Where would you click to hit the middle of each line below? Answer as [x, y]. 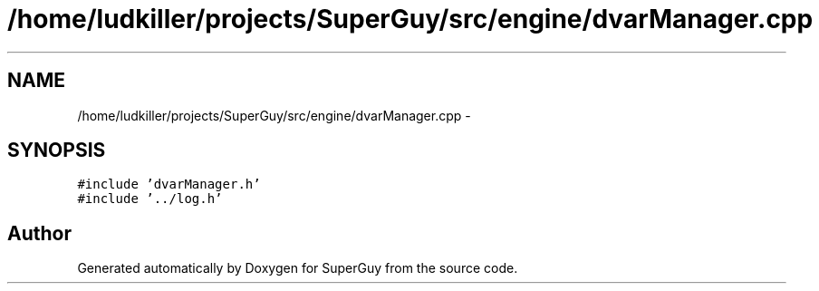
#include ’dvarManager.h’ [169, 184]
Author [39, 233]
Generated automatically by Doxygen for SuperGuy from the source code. [298, 268]
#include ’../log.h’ [150, 199]
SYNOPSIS [57, 150]
